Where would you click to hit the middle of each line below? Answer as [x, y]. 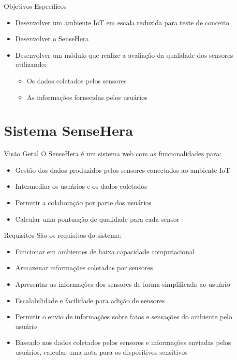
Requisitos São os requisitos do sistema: [63, 235]
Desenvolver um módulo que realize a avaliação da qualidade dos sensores [124, 55]
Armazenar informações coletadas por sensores [84, 268]
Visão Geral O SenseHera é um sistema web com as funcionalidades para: [113, 154]
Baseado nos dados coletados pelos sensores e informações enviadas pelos [123, 342]
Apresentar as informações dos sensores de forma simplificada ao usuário [123, 284]
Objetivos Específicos [35, 6]
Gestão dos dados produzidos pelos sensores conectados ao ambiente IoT [123, 170]
